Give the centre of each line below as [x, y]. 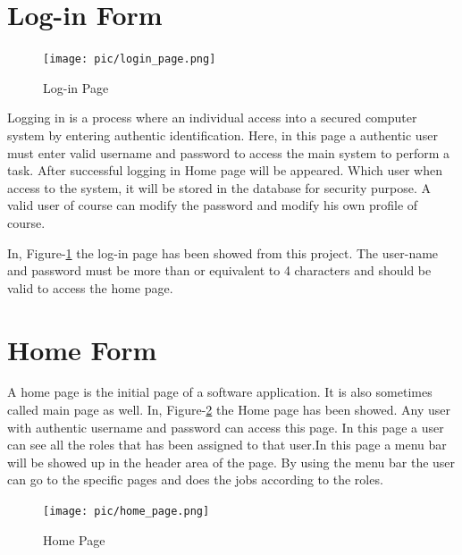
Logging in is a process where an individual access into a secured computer [212, 118]
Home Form [82, 349]
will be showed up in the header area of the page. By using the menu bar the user [231, 462]
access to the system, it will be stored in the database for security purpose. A [219, 187]
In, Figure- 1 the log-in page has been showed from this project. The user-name [223, 252]
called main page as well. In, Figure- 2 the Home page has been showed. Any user [229, 410]
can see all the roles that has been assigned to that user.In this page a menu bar [227, 445]
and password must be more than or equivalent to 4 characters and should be [219, 270]
